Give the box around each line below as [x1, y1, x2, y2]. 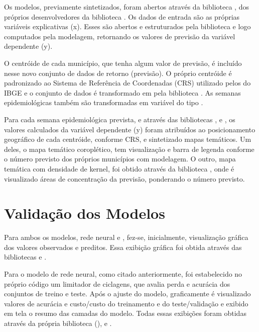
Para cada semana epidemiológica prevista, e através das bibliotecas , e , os [4, 114, 235, 124]
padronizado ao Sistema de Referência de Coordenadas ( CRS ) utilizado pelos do [4, 77, 251, 88]
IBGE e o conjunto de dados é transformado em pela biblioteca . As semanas [4, 87, 241, 98]
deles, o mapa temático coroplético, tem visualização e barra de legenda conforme [4, 143, 254, 154]
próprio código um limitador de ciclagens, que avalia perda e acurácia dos [4, 278, 230, 289]
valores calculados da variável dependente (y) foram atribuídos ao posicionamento [4, 124, 255, 134]
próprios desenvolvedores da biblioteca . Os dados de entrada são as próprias [4, 11, 240, 22]
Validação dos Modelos [4, 203, 165, 223]
